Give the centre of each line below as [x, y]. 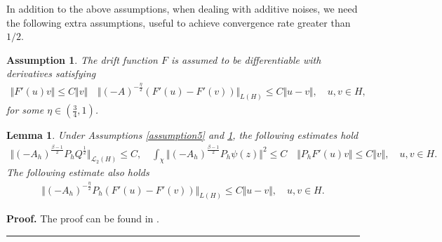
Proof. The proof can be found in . [83, 219]
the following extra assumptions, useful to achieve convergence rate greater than [179, 22]
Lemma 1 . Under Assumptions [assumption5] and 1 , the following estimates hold [182, 135]
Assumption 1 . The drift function [82, 59]
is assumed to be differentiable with [246, 59]
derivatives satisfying [51, 73]
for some [25, 110]
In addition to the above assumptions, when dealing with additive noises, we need [182, 8]
